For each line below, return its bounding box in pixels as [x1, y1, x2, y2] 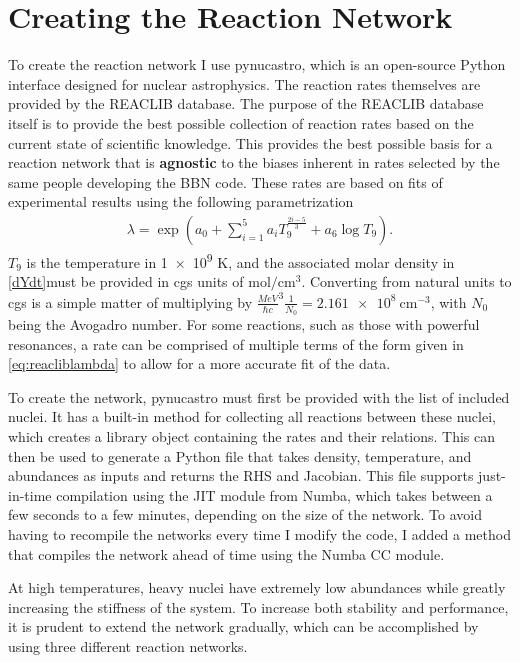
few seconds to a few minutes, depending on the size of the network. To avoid [8, 504, 482, 525]
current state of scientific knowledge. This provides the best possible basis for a [8, 132, 493, 153]
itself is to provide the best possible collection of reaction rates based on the [8, 112, 474, 133]
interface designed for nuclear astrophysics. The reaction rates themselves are [8, 73, 481, 94]
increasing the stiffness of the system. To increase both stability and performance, [8, 596, 509, 617]
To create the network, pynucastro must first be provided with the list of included [8, 386, 510, 407]
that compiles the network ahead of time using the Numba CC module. [8, 543, 445, 564]
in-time [8, 484, 52, 505]
